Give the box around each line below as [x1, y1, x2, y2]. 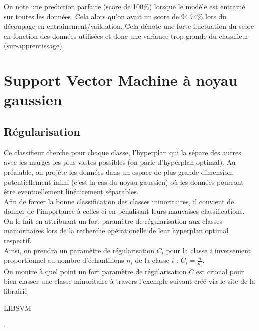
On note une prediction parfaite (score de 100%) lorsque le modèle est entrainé [4, 1, 245, 11]
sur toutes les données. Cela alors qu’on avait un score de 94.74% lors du [4, 11, 227, 21]
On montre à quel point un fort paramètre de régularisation [4, 266, 187, 276]
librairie [4, 285, 28, 296]
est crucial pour [196, 266, 244, 276]
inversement [214, 245, 251, 255]
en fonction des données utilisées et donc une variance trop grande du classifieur [4, 30, 249, 41]
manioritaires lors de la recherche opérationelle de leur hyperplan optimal [4, 225, 229, 236]
